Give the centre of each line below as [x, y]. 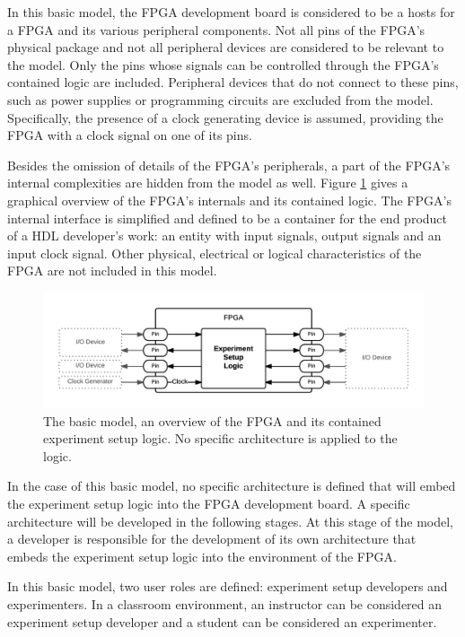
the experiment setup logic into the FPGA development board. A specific [209, 504]
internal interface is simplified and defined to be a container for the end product [227, 218]
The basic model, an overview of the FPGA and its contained [212, 420]
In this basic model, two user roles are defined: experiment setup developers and [228, 586]
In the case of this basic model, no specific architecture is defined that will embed [232, 486]
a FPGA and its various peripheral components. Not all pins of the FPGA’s [216, 29]
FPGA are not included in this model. [112, 271]
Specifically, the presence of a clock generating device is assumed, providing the [225, 117]
